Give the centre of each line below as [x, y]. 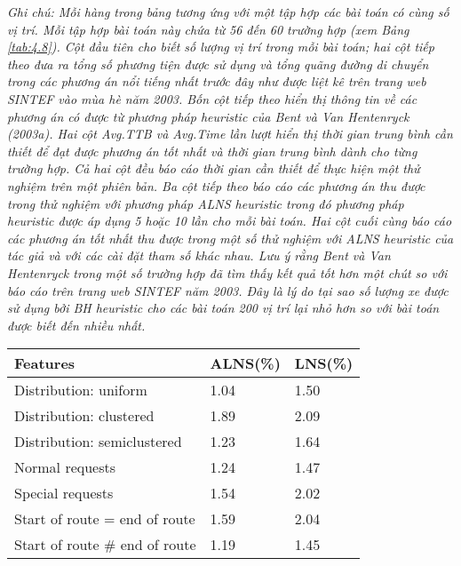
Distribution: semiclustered [98, 442]
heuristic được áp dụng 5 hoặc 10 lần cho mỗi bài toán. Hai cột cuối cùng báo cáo [230, 221]
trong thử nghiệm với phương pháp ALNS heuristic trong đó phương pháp [206, 203]
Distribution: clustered [84, 416]
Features [45, 363]
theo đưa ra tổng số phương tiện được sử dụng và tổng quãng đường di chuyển [218, 64]
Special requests [64, 493]
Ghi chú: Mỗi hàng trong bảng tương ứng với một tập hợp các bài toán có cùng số [228, 12]
